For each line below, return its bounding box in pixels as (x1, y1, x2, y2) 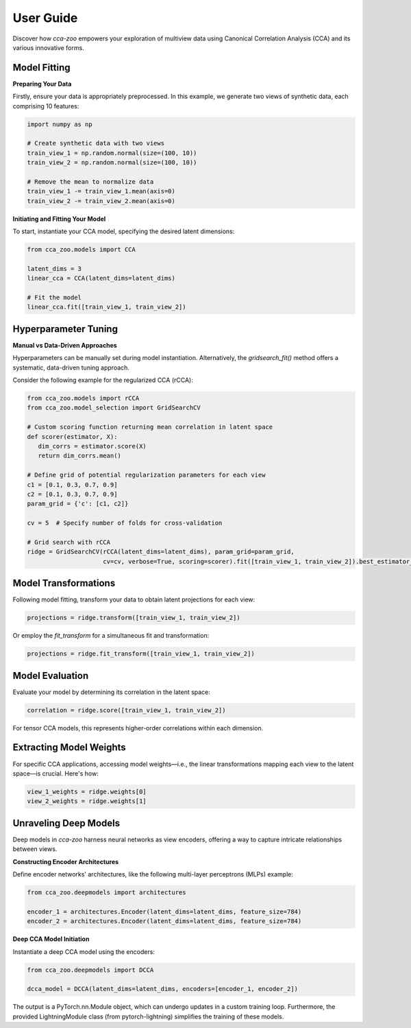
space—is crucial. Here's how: (12, 769, 99, 778)
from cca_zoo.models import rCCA (27, 394, 140, 403)
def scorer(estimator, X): (27, 433, 118, 440)
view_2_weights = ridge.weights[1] (27, 798, 147, 805)
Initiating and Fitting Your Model (12, 215, 106, 223)
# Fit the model (27, 294, 82, 302)
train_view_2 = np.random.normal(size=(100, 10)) (27, 158, 197, 167)
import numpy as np (27, 120, 92, 128)
